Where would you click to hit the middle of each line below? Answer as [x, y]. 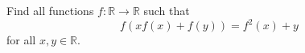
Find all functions [50, 10]
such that [167, 10]
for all [21, 40]
